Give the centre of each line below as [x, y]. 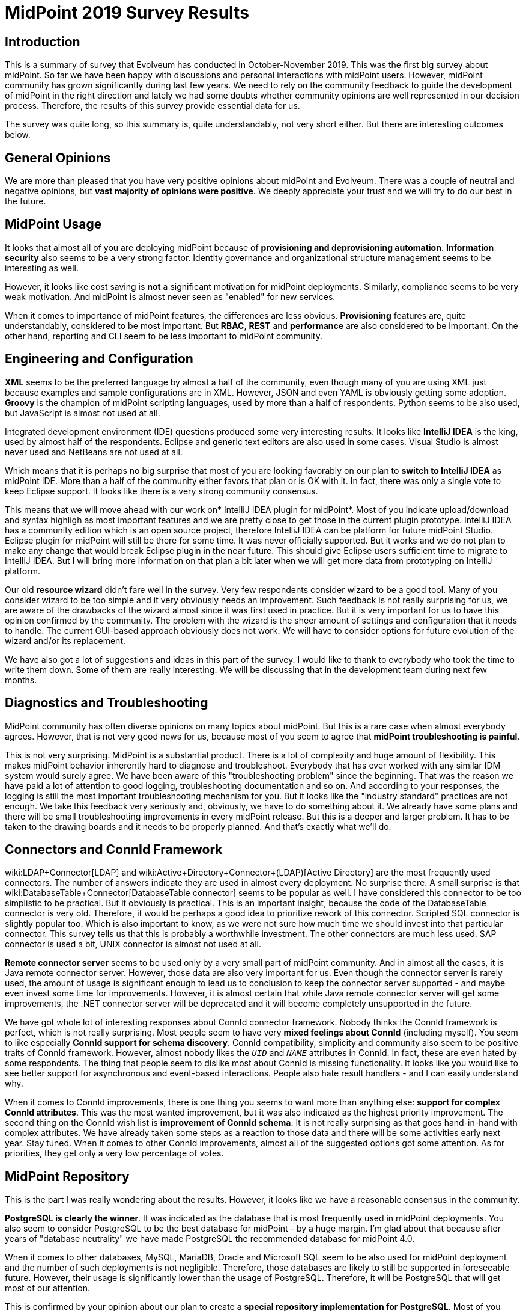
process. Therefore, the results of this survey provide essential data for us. [153, 106]
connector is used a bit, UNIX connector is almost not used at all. [133, 944]
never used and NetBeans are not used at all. [94, 452]
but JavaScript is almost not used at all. [83, 413]
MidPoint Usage [53, 224]
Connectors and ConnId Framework [114, 849]
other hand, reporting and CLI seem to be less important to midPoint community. [164, 336]
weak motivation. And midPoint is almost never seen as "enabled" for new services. [170, 296]
